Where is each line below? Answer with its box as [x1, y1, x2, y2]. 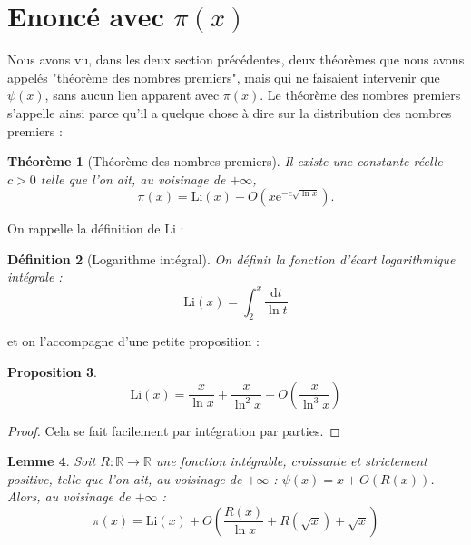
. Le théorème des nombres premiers [260, 85, 461, 104]
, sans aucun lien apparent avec [44, 85, 220, 104]
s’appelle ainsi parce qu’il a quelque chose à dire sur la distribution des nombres [7, 103, 452, 122]
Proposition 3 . [7, 362, 97, 381]
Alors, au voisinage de [7, 487, 131, 506]
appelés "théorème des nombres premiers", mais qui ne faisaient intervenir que [7, 67, 440, 86]
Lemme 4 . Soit [7, 451, 96, 471]
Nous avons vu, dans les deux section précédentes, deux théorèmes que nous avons [7, 50, 465, 69]
